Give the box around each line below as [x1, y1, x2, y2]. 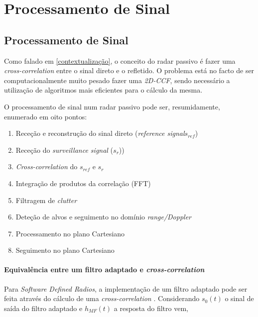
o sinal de [225, 293, 254, 304]
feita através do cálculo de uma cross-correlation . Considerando [4, 293, 200, 304]
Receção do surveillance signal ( [15, 144, 114, 155]
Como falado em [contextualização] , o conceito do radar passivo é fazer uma [4, 55, 236, 66]
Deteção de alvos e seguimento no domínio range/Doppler [15, 211, 191, 222]
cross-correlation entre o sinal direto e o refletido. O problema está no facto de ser [4, 65, 255, 76]
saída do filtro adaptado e [4, 303, 83, 313]
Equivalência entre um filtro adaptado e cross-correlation [4, 264, 205, 275]
